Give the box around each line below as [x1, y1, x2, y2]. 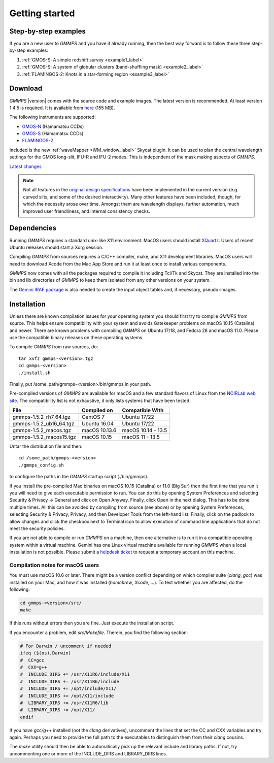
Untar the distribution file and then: [9, 443, 83, 449]
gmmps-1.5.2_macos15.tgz [12, 434, 76, 441]
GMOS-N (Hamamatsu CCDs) [22, 123, 84, 129]
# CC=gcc [20, 657, 45, 663]
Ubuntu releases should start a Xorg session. [9, 244, 104, 250]
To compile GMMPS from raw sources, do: [9, 344, 98, 350]
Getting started [9, 8, 75, 19]
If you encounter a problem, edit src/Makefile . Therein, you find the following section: [9, 629, 188, 636]
